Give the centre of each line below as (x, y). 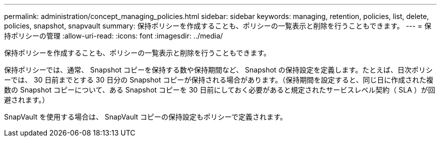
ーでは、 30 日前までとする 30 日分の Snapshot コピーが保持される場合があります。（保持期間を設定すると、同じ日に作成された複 (219, 80)
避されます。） (27, 100)
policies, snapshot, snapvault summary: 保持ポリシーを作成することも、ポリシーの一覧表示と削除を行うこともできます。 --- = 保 (218, 26)
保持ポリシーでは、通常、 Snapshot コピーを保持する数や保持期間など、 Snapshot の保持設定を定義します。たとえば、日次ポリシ (218, 70)
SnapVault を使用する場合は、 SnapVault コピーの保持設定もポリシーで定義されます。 (146, 117)
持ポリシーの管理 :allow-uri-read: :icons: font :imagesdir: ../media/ (114, 36)
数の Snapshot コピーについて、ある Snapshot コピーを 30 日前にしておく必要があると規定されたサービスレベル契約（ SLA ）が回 (220, 90)
